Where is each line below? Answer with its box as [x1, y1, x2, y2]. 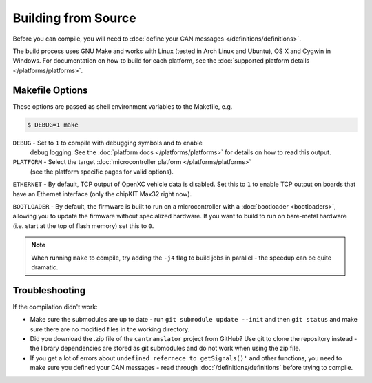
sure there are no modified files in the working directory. [30, 324, 190, 333]
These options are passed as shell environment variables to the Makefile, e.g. [12, 102, 233, 110]
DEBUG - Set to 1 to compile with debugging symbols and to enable [12, 138, 203, 147]
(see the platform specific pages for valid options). [30, 167, 174, 176]
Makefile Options [12, 84, 88, 96]
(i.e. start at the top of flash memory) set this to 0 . [12, 221, 154, 230]
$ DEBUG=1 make [27, 121, 79, 129]
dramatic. [31, 262, 59, 271]
